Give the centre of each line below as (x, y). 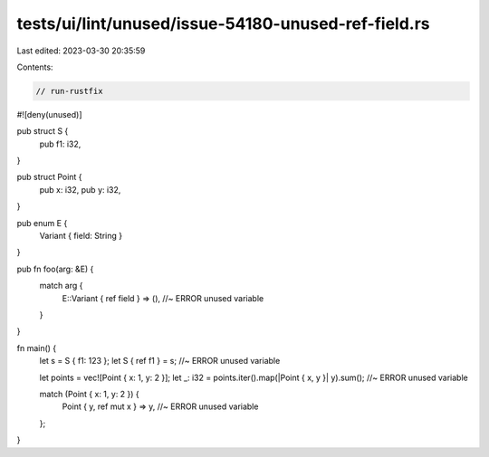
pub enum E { (42, 223)
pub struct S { (43, 131)
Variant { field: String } (81, 236)
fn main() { (37, 348)
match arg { (61, 286)
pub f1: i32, (60, 144)
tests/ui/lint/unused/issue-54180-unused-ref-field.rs (223, 24)
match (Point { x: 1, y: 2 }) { (89, 394)
